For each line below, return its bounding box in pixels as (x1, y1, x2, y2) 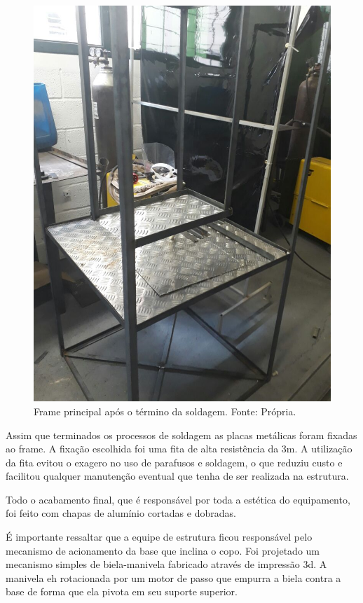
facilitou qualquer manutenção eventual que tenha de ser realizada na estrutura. (6, 469, 349, 483)
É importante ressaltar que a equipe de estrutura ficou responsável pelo (6, 529, 313, 544)
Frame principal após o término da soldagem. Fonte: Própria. (34, 403, 296, 418)
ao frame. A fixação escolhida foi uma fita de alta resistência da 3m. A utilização (6, 441, 352, 456)
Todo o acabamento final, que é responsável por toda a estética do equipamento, (6, 492, 350, 506)
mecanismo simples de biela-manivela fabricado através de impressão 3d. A (6, 557, 327, 571)
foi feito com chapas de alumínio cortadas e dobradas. (6, 506, 236, 520)
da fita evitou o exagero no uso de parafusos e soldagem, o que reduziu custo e (6, 455, 343, 469)
